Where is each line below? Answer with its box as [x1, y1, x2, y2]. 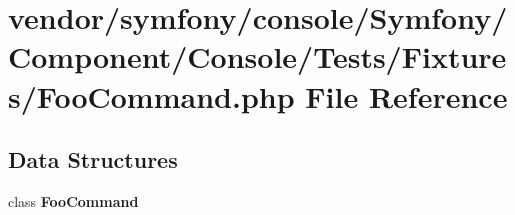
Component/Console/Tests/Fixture [8, 36, 507, 77]
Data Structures [8, 144, 178, 175]
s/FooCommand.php [8, 75, 295, 116]
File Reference [305, 75, 508, 116]
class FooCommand [8, 190, 139, 211]
